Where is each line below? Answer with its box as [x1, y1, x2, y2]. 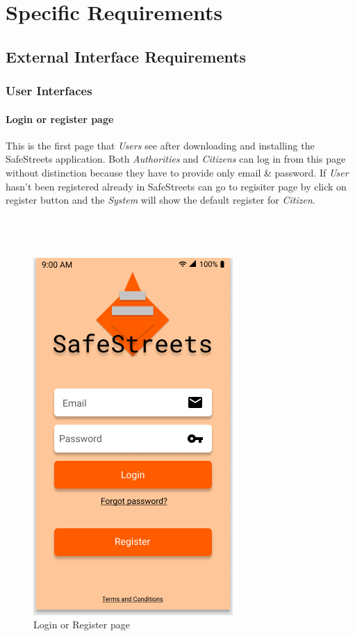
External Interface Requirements [6, 45, 247, 67]
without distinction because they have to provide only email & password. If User [6, 165, 349, 179]
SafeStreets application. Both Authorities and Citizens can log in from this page [6, 152, 346, 166]
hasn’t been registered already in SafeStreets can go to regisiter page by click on [6, 179, 347, 193]
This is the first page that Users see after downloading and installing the [6, 138, 315, 152]
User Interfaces [6, 82, 92, 99]
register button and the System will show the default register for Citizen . [6, 193, 315, 207]
